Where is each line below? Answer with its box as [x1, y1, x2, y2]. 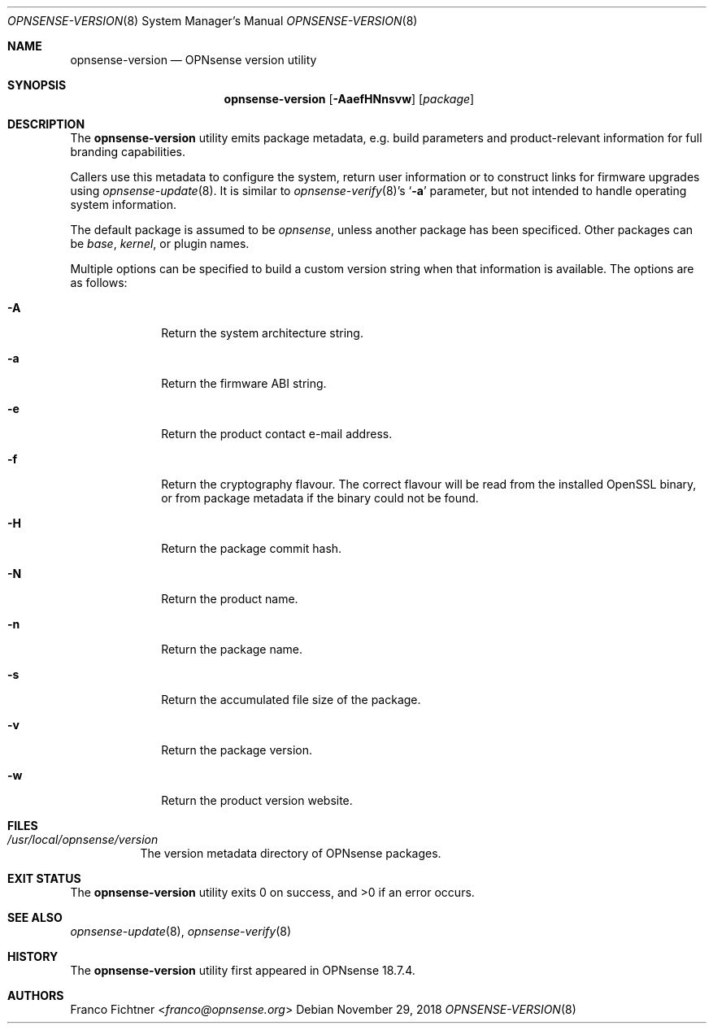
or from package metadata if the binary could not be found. [161, 491, 479, 505]
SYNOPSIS [7, 78, 67, 92]
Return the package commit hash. [161, 541, 342, 555]
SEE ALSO [7, 910, 63, 924]
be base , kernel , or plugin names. [70, 237, 250, 250]
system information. [70, 198, 176, 211]
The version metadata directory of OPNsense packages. [140, 846, 441, 860]
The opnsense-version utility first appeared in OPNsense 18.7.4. [70, 963, 415, 977]
